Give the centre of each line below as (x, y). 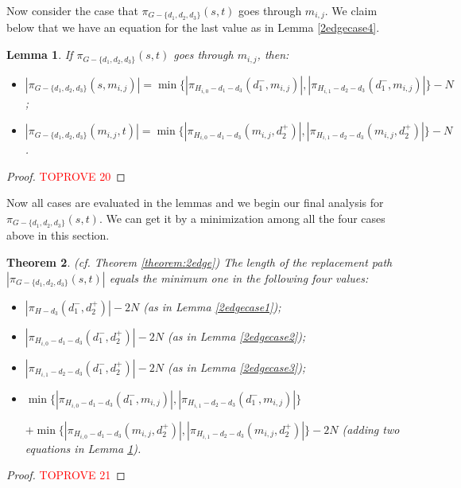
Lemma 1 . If (40, 55)
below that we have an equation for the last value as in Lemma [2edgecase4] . (193, 27)
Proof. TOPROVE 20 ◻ (66, 176)
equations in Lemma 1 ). (83, 448)
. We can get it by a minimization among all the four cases (242, 218)
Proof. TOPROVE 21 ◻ (66, 475)
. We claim (351, 10)
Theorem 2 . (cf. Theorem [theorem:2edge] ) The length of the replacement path (200, 262)
